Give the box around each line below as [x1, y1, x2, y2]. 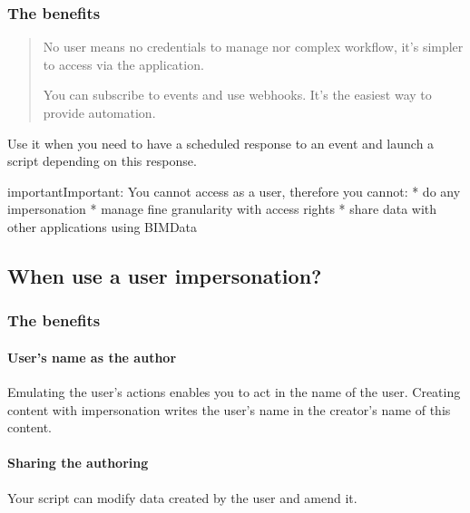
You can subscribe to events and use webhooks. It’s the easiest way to [43, 85, 432, 104]
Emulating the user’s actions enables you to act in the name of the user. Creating [7, 382, 461, 401]
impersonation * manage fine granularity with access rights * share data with [7, 199, 437, 218]
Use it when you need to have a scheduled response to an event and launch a [7, 133, 435, 152]
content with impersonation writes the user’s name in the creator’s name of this [7, 400, 451, 419]
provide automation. [43, 103, 156, 121]
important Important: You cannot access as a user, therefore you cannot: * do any [7, 181, 461, 200]
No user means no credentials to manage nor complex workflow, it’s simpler [43, 37, 464, 56]
